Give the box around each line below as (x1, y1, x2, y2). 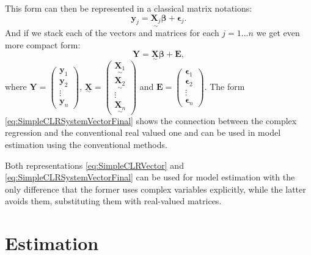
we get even (256, 26, 300, 39)
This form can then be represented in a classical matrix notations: (5, 2, 252, 14)
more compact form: (5, 38, 81, 51)
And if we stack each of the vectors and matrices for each (5, 26, 219, 39)
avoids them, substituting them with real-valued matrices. (5, 194, 222, 207)
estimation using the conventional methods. (5, 138, 167, 151)
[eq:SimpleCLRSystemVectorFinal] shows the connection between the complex (5, 114, 297, 127)
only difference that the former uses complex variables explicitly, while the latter (5, 182, 306, 195)
